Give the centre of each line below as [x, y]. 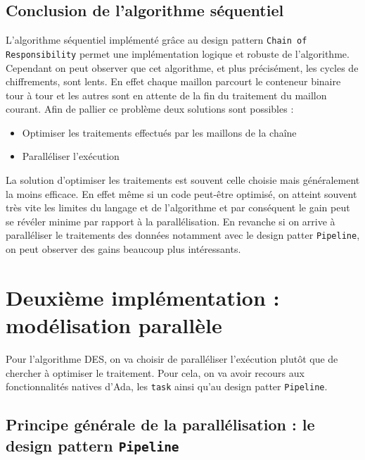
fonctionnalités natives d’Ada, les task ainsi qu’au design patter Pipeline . [167, 386]
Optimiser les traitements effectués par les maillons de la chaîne [159, 132]
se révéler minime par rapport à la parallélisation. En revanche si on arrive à [171, 221]
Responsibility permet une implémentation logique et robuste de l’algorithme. [178, 53]
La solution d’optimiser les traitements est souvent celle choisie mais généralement [183, 180]
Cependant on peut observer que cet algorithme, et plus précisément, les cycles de [182, 67]
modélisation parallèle [114, 325]
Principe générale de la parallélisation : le [160, 424]
